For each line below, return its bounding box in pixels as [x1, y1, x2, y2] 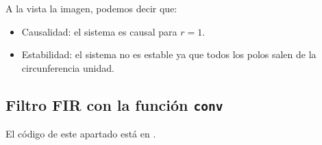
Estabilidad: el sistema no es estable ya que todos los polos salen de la [21, 47, 317, 62]
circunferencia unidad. [21, 60, 114, 75]
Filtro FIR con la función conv [5, 94, 223, 115]
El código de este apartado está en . [5, 127, 156, 141]
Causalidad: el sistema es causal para [21, 24, 177, 38]
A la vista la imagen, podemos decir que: [5, 1, 177, 15]
